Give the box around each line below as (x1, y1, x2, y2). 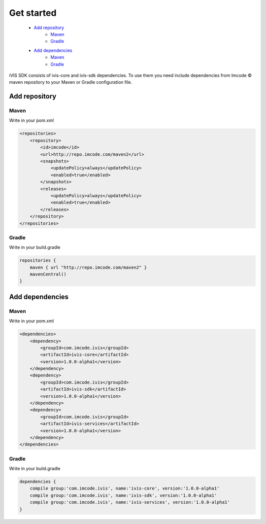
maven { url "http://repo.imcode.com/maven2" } (30, 264, 147, 270)
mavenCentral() (30, 272, 66, 277)
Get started (9, 7, 57, 18)
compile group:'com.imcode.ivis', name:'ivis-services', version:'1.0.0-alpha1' (30, 499, 230, 505)
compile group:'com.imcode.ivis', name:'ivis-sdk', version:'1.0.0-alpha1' (30, 492, 217, 498)
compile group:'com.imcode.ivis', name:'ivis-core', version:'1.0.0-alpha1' (30, 486, 220, 491)
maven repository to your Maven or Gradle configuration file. (9, 79, 133, 85)
